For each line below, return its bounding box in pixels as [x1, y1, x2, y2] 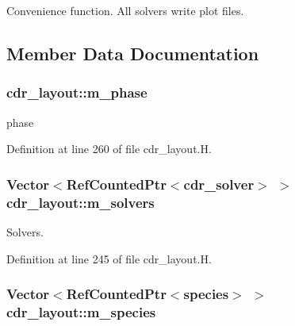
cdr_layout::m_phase [6, 82, 147, 102]
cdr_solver [183, 174, 255, 194]
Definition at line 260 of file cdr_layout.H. [6, 140, 212, 157]
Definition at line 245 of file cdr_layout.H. [6, 250, 212, 267]
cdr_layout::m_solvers [6, 192, 155, 212]
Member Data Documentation [6, 40, 259, 65]
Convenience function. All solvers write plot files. [6, 2, 244, 18]
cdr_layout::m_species [6, 301, 156, 321]
